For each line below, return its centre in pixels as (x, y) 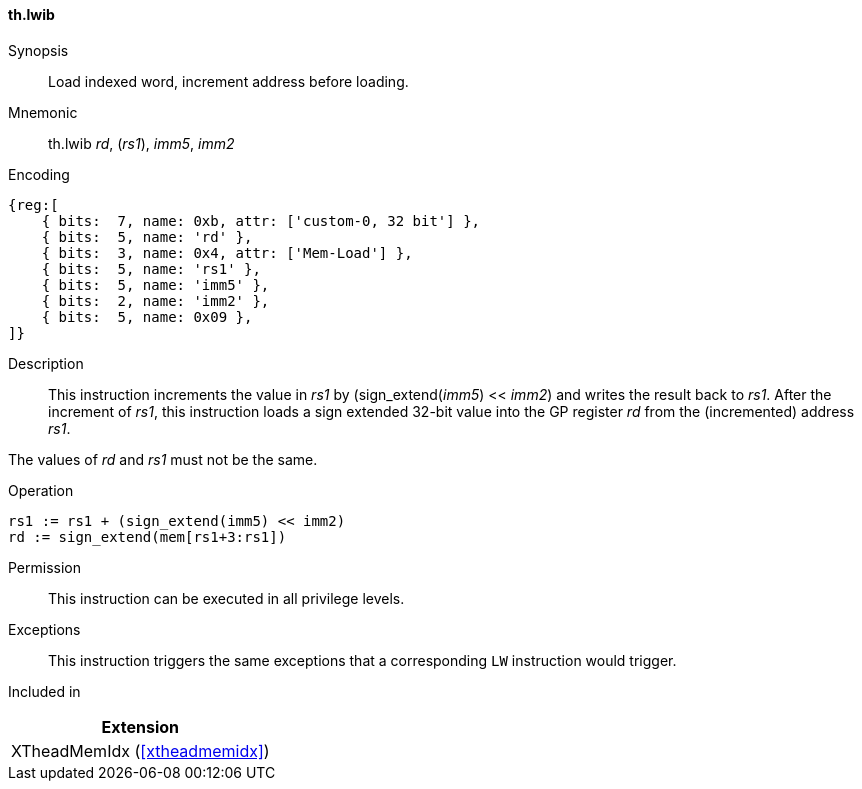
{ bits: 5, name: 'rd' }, (147, 236)
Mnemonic (43, 112)
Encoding (39, 174)
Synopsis (38, 50)
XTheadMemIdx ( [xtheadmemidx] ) (140, 750)
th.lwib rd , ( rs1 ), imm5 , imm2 (141, 143)
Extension (140, 726)
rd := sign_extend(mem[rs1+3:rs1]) (147, 536)
